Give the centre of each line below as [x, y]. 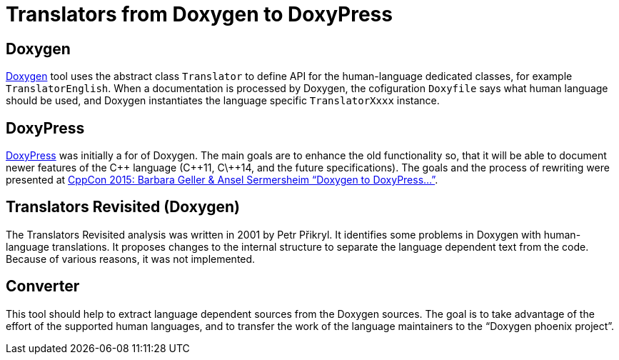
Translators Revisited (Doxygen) [123, 207]
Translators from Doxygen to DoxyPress [199, 14]
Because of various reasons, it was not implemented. [131, 259]
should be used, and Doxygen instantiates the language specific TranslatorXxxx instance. [223, 101]
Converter [43, 286]
